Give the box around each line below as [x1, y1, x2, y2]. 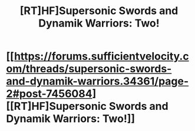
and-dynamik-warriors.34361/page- [6, 75, 189, 88]
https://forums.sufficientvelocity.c [14, 50, 190, 63]
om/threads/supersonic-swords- [6, 62, 172, 76]
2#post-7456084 [6, 87, 92, 100]
